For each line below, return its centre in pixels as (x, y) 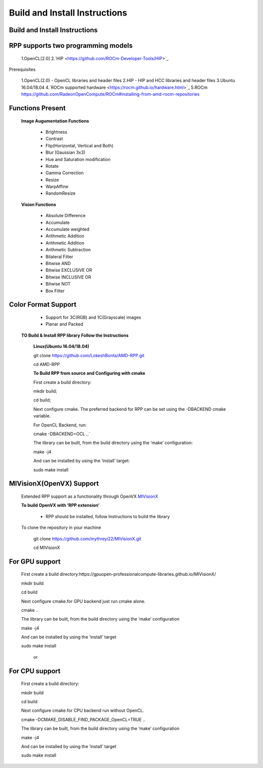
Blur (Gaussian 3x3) (66, 152)
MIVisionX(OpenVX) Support (54, 484)
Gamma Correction (65, 173)
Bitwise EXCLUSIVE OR (69, 270)
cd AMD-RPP (47, 364)
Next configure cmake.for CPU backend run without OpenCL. (83, 710)
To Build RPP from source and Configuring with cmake (89, 373)
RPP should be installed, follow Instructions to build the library (108, 516)
